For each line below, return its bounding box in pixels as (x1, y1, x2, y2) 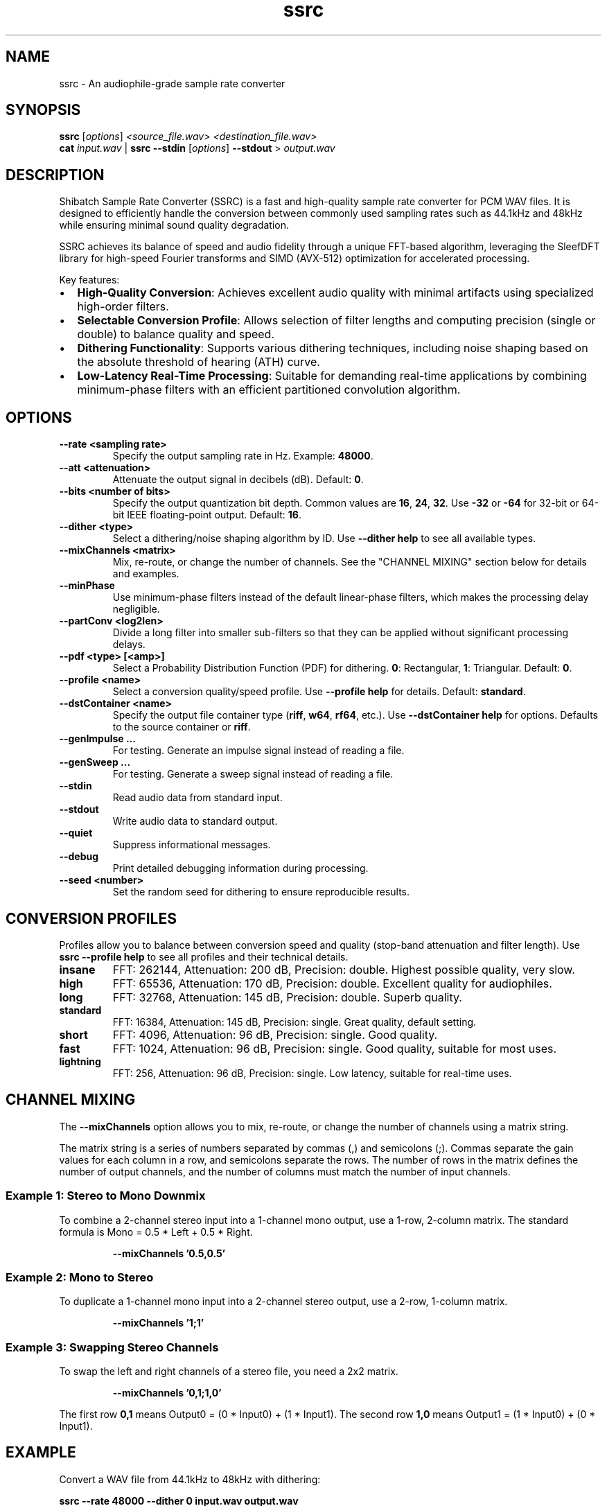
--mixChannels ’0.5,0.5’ (112, 1247, 226, 1259)
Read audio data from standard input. (112, 791, 283, 804)
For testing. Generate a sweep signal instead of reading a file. (112, 768, 394, 780)
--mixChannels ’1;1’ (112, 1317, 204, 1329)
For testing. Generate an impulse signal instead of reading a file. (112, 744, 405, 757)
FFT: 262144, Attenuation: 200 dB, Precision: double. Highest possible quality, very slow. (112, 962, 575, 977)
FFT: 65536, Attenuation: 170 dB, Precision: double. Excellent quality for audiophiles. (112, 976, 552, 990)
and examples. (112, 568, 179, 580)
